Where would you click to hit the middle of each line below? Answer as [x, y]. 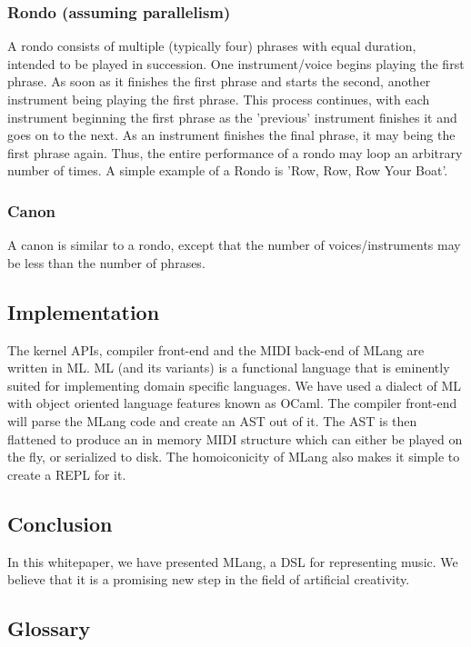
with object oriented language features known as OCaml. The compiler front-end [232, 403]
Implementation [84, 311]
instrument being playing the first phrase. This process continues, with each [219, 99]
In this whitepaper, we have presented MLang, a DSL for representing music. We [233, 561]
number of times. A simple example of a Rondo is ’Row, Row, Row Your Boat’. [228, 170]
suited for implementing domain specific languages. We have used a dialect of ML [235, 385]
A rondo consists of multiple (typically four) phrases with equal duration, [212, 46]
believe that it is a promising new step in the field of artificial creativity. [209, 579]
